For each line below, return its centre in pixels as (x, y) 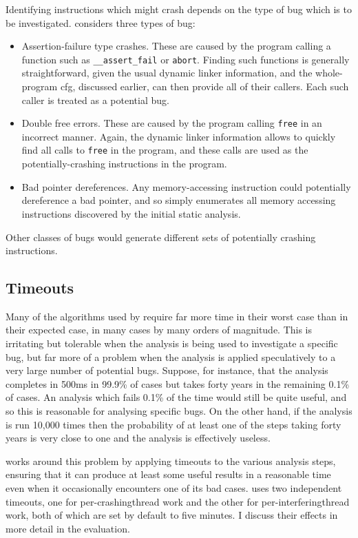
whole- (329, 73)
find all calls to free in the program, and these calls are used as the (165, 150)
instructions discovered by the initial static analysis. (131, 213)
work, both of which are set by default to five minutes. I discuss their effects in (172, 515)
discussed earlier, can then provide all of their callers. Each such (213, 86)
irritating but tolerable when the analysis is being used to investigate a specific (172, 343)
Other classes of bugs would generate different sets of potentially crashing (161, 237)
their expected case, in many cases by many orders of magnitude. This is (159, 330)
